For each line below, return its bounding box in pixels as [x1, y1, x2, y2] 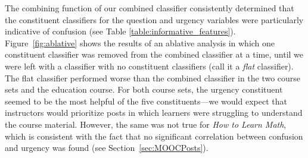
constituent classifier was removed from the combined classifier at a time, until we [5, 48, 304, 61]
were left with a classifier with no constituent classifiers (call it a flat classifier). [5, 59, 294, 72]
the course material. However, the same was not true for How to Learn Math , [5, 118, 287, 130]
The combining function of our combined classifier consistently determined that [5, 2, 294, 14]
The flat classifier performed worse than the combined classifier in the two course [5, 71, 301, 84]
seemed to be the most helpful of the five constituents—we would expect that [5, 94, 287, 107]
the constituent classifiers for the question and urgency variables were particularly [5, 13, 304, 26]
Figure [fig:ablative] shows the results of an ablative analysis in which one [5, 36, 275, 49]
